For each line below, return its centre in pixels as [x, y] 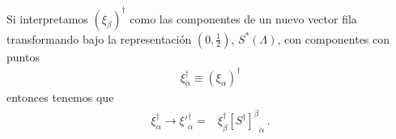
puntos [23, 56]
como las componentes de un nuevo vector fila [243, 18]
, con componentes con [334, 38]
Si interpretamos [47, 18]
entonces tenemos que [60, 97]
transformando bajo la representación [99, 38]
